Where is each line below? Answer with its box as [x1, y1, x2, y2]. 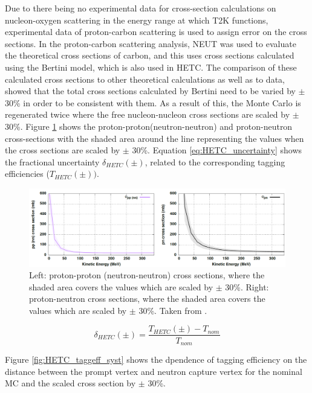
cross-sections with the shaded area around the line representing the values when [5, 132, 304, 144]
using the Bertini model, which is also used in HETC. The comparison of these [5, 60, 297, 73]
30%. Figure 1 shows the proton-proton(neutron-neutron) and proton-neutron [5, 120, 293, 132]
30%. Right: [225, 280, 269, 293]
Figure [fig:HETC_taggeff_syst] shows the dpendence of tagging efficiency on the [5, 353, 307, 365]
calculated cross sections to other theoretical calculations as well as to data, [5, 72, 285, 85]
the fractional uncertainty [5, 155, 100, 168]
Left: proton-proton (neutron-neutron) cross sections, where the [29, 269, 265, 281]
